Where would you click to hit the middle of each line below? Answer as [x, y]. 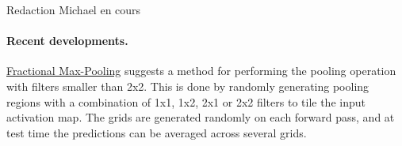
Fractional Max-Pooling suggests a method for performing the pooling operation [201, 71]
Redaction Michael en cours [74, 9]
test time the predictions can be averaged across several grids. [157, 132]
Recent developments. [67, 41]
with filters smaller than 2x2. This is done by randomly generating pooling [188, 86]
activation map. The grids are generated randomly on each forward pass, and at [201, 117]
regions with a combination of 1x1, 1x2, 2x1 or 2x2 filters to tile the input [186, 101]
